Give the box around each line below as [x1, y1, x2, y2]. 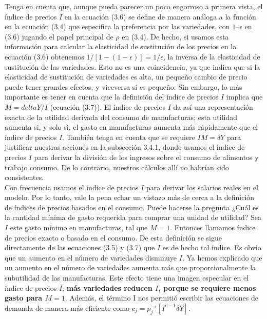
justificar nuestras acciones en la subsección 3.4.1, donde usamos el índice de [5, 142, 245, 152]
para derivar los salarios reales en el [146, 182, 258, 192]
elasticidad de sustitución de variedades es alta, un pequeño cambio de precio [5, 71, 247, 82]
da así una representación [173, 101, 253, 112]
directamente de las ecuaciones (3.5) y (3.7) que [5, 242, 155, 253]
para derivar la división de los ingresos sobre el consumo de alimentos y [34, 151, 259, 162]
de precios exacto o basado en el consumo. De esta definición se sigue [5, 232, 222, 243]
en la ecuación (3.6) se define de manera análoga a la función [64, 11, 256, 22]
